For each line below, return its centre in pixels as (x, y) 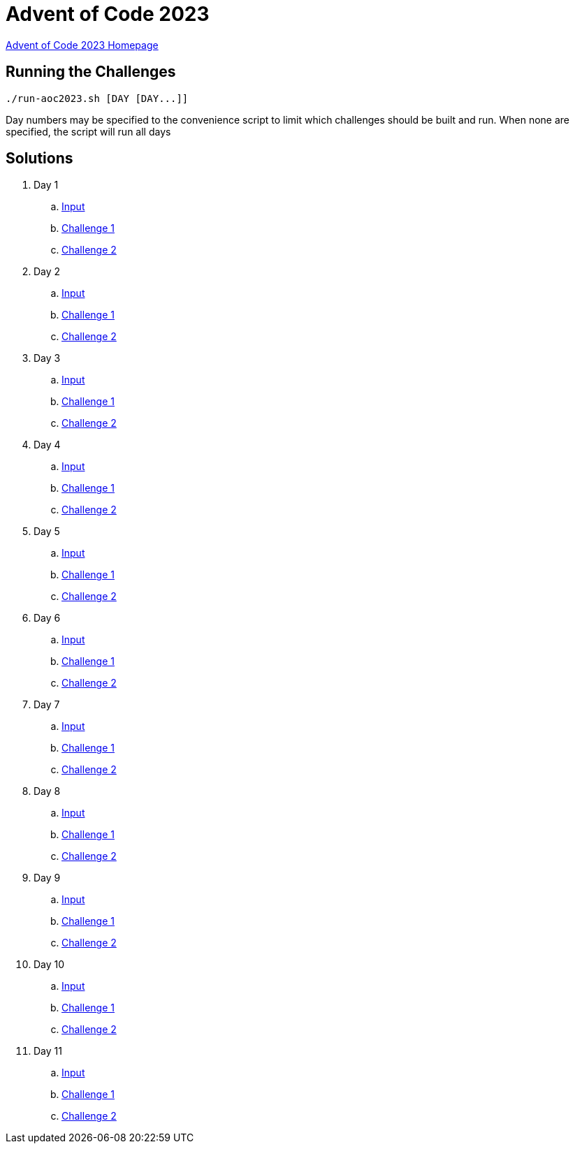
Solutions (39, 159)
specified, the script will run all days (88, 131)
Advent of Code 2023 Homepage (82, 45)
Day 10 (49, 965)
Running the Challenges (91, 72)
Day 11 (48, 1051)
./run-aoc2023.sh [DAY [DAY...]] (97, 98)
